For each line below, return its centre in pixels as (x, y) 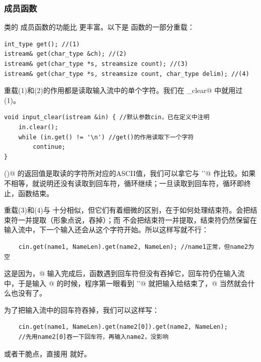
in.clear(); (38, 127)
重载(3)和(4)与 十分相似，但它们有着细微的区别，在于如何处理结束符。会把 (127, 210)
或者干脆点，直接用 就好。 (48, 353)
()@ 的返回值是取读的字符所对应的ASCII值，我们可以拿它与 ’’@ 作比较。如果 (130, 173)
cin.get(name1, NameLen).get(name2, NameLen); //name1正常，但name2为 (136, 247)
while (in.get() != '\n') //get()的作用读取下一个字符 (106, 137)
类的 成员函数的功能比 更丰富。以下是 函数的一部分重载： (99, 27)
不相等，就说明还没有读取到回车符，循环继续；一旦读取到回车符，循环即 (124, 183)
